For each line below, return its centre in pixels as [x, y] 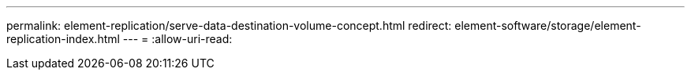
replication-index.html [63, 39]
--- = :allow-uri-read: [177, 39]
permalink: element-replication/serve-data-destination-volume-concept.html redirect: [229, 25]
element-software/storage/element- [548, 25]
